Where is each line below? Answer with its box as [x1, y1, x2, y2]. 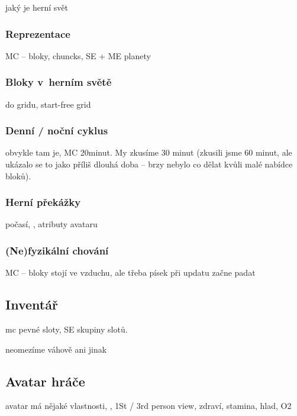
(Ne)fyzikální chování [5, 243, 109, 257]
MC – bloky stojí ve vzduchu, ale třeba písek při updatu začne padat [5, 266, 256, 279]
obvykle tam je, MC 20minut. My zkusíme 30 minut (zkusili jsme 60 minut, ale [5, 146, 292, 159]
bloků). [5, 169, 31, 182]
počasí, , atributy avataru [5, 218, 98, 230]
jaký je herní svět [5, 1, 68, 13]
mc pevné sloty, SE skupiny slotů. [5, 323, 128, 336]
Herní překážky [5, 195, 81, 209]
